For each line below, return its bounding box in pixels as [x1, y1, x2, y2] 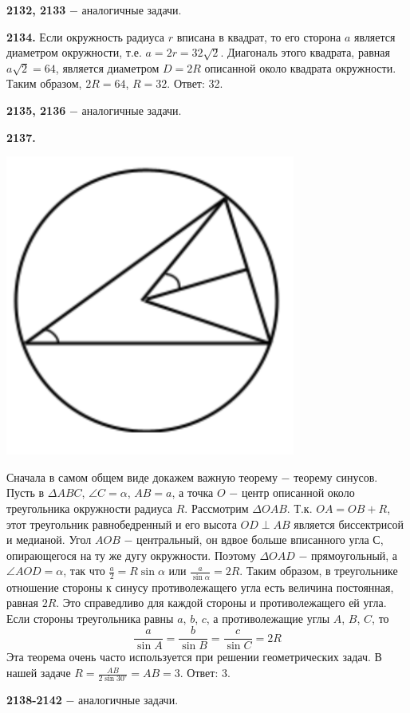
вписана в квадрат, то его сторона [176, 28, 341, 45]
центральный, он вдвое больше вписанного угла [136, 531, 369, 548]
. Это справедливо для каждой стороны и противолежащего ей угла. [56, 594, 387, 611]
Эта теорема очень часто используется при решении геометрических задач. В [6, 648, 382, 665]
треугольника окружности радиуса [6, 499, 173, 516]
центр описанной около [241, 484, 355, 501]
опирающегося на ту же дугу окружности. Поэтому [6, 546, 256, 563]
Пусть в [6, 484, 45, 501]
